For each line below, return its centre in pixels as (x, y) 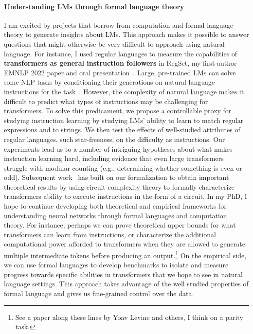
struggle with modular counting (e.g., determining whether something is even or (123, 167)
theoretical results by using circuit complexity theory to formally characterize (119, 186)
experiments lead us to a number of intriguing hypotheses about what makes (118, 149)
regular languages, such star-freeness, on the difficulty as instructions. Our (115, 139)
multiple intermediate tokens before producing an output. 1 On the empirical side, (125, 255)
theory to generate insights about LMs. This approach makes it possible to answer (126, 34)
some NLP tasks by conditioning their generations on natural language (109, 82)
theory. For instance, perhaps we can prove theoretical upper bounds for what (120, 225)
